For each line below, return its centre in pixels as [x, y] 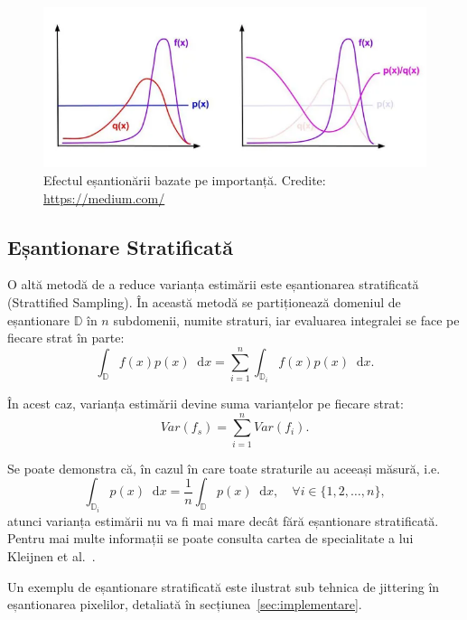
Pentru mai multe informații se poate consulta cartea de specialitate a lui [210, 538]
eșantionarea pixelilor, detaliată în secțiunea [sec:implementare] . [185, 604]
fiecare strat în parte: [66, 338]
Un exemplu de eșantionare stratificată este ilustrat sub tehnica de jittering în [224, 586]
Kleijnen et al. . [51, 555]
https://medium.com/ [104, 197]
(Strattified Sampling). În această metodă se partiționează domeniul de [204, 301]
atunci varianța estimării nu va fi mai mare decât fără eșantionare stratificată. [223, 520]
